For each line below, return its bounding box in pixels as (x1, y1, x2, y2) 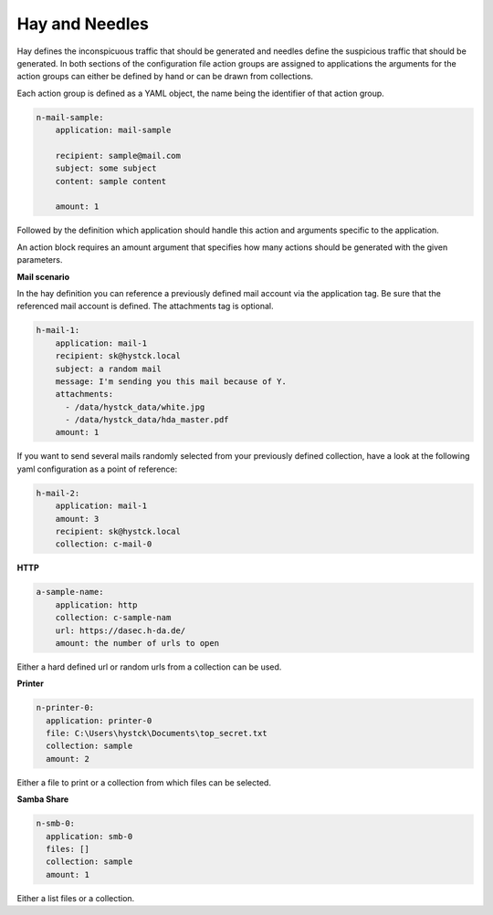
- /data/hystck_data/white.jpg (65, 401, 205, 412)
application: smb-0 (46, 831, 133, 841)
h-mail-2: (36, 488, 80, 498)
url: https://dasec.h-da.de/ (55, 625, 186, 636)
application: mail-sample (55, 125, 172, 136)
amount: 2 (46, 754, 90, 764)
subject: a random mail (55, 363, 162, 374)
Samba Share (16, 794, 69, 805)
